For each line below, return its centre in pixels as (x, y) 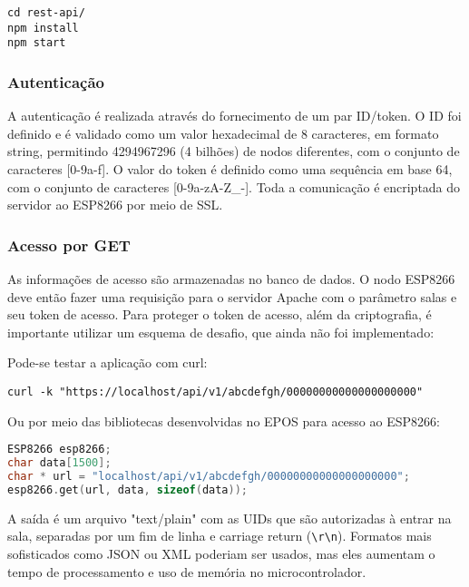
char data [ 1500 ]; (59, 463)
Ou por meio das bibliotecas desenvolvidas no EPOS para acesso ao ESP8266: (224, 421)
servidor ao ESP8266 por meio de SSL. (115, 205)
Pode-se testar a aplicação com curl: (107, 362)
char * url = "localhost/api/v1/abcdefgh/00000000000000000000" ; (209, 476)
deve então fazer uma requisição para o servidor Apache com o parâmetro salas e (232, 296)
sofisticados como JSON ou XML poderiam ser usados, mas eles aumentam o (221, 553)
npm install (43, 28)
